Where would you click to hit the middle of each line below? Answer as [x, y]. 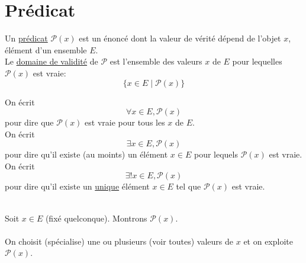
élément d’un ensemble [46, 49]
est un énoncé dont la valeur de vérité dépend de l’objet [180, 38]
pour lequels [216, 154]
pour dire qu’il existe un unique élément [77, 186]
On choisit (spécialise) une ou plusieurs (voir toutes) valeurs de [119, 241]
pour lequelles [257, 61]
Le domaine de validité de [51, 61]
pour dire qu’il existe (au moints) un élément [86, 154]
